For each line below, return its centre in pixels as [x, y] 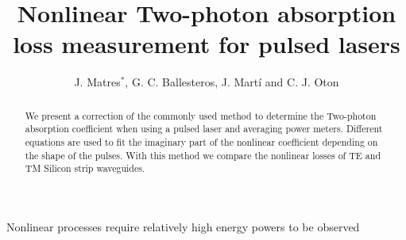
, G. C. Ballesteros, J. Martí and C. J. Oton [232, 82]
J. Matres [97, 82]
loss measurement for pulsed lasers [207, 44]
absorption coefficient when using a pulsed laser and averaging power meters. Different [204, 129]
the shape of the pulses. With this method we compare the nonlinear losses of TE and [203, 155]
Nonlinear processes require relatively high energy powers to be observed [183, 226]
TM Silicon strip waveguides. [85, 168]
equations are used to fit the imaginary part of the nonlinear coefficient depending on [201, 142]
